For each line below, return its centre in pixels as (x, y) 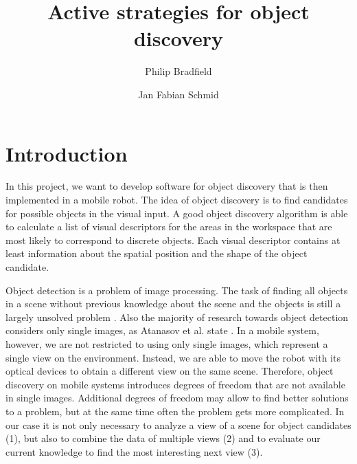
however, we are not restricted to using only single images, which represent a (167, 343)
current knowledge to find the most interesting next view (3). (134, 451)
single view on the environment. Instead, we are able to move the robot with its (173, 357)
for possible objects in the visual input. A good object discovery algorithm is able (177, 213)
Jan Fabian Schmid (178, 94)
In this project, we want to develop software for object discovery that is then (167, 186)
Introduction (67, 153)
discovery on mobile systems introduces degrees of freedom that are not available (175, 384)
